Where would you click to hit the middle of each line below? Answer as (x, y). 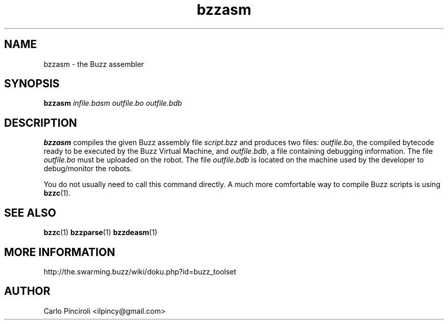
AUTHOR (27, 291)
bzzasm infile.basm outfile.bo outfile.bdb (113, 103)
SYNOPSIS (32, 84)
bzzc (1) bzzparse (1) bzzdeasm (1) (100, 233)
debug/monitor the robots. (88, 169)
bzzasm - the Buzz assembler (94, 64)
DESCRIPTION (41, 123)
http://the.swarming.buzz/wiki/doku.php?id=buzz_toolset (140, 271)
